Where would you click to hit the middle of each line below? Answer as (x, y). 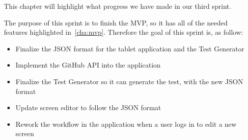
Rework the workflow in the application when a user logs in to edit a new (126, 124)
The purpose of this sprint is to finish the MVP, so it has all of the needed (116, 22)
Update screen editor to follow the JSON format (88, 107)
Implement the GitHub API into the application (88, 65)
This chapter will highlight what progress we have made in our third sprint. (118, 6)
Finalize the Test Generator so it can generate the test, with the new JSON (129, 81)
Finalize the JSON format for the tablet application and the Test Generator (130, 48)
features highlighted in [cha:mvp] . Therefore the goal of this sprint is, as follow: (124, 32)
